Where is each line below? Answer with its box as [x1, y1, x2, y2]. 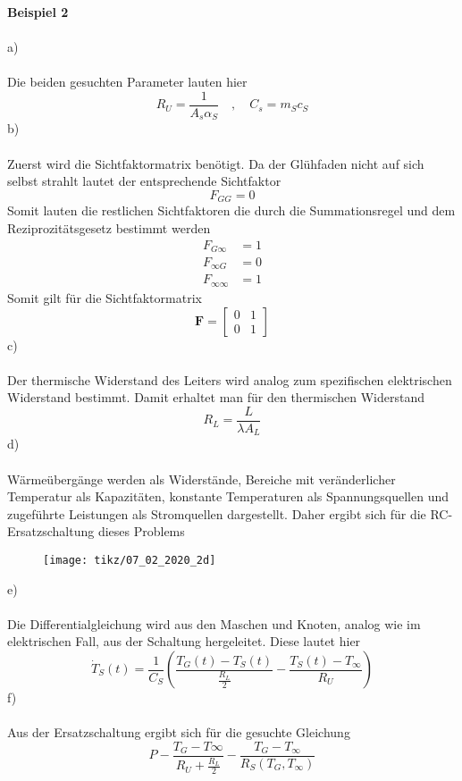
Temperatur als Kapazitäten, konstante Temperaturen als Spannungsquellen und [7, 487, 449, 506]
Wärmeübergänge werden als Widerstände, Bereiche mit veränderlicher [7, 469, 396, 488]
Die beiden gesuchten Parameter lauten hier [7, 72, 248, 91]
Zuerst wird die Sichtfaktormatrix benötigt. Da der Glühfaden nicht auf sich [7, 154, 424, 172]
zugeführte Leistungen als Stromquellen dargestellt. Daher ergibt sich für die [7, 504, 426, 523]
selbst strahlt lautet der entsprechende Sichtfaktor [7, 172, 281, 190]
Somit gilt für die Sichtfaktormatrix [7, 288, 202, 307]
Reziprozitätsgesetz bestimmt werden [7, 218, 211, 237]
